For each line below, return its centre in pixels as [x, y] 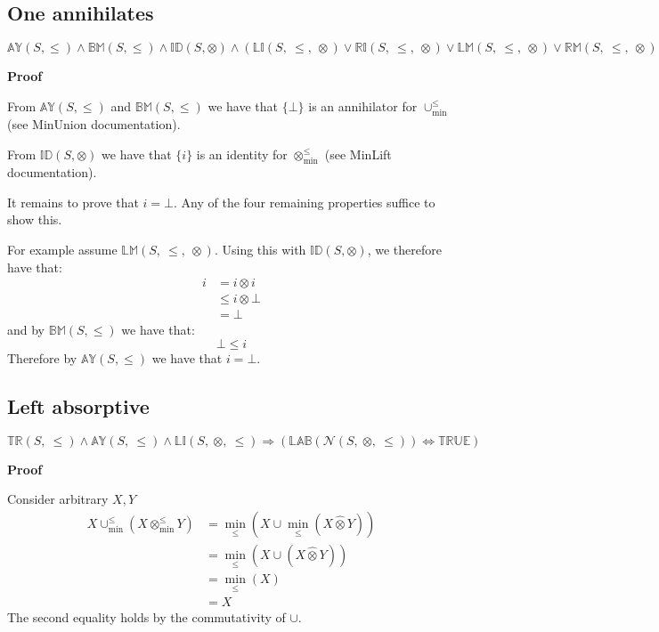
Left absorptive [78, 405]
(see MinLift [358, 154]
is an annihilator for [363, 105]
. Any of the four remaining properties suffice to [305, 202]
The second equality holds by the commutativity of [146, 617]
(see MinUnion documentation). [94, 124]
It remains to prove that [73, 202]
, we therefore [404, 250]
